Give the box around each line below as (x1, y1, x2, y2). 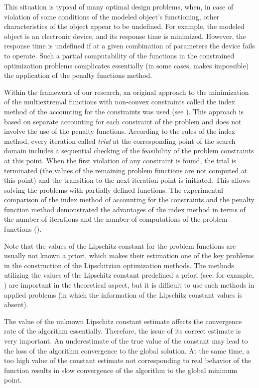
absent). (4, 299, 28, 310)
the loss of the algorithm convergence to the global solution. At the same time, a (4, 345, 250, 356)
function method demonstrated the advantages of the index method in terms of (4, 204, 246, 214)
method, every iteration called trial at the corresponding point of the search (4, 135, 236, 146)
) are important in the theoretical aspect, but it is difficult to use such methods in (4, 280, 255, 290)
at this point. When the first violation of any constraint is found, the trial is (4, 155, 237, 165)
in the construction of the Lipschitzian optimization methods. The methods (4, 260, 234, 270)
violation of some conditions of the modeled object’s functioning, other (4, 11, 220, 21)
